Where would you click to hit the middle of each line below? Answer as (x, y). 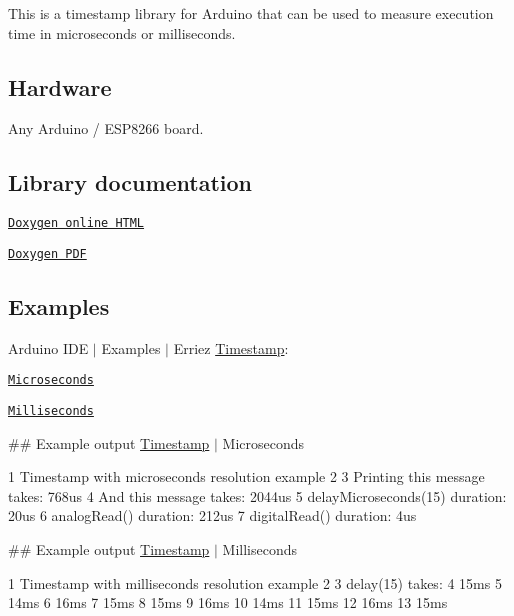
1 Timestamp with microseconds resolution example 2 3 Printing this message (246, 476)
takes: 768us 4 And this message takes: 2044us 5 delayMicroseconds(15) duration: (257, 495)
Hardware (60, 86)
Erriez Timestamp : (231, 347)
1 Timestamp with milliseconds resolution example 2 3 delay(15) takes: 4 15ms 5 (255, 582)
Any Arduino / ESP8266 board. (106, 128)
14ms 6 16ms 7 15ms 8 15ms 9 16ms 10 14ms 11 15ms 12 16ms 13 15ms (228, 602)
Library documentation (130, 182)
